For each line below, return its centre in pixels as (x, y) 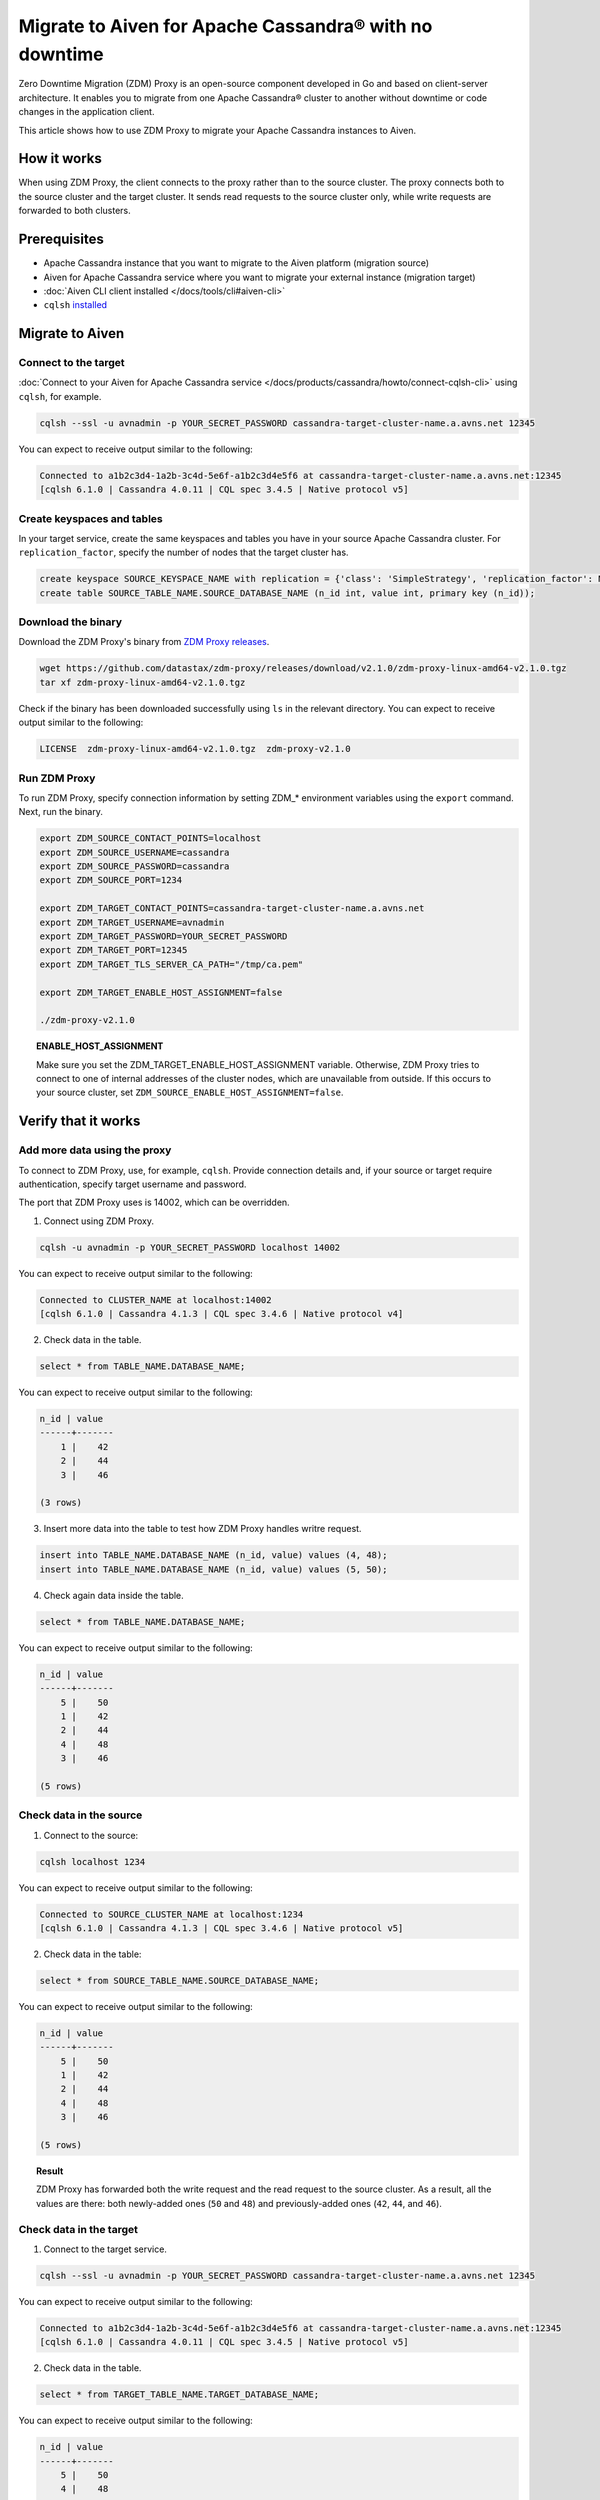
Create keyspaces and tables (91, 518)
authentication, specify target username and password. (132, 1184)
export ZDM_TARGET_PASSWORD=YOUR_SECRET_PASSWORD (163, 936)
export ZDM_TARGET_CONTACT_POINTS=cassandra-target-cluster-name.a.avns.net (232, 908)
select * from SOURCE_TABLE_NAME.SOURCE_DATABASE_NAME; (179, 1980)
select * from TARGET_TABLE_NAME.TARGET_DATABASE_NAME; (179, 2394)
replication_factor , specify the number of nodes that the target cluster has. (183, 552)
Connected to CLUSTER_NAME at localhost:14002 (155, 1299)
